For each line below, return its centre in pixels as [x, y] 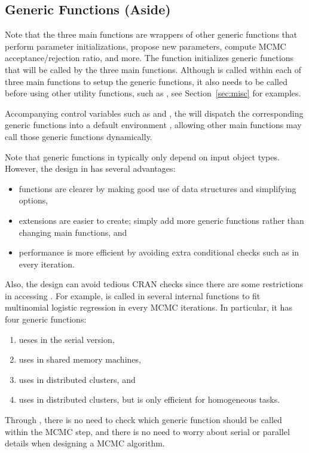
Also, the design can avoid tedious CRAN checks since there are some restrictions [154, 284]
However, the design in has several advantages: [90, 168]
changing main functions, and [73, 232]
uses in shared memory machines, [80, 359]
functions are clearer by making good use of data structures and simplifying [157, 188]
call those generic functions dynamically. [79, 136]
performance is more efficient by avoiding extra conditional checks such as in [159, 252]
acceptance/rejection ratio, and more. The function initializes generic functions [149, 58]
